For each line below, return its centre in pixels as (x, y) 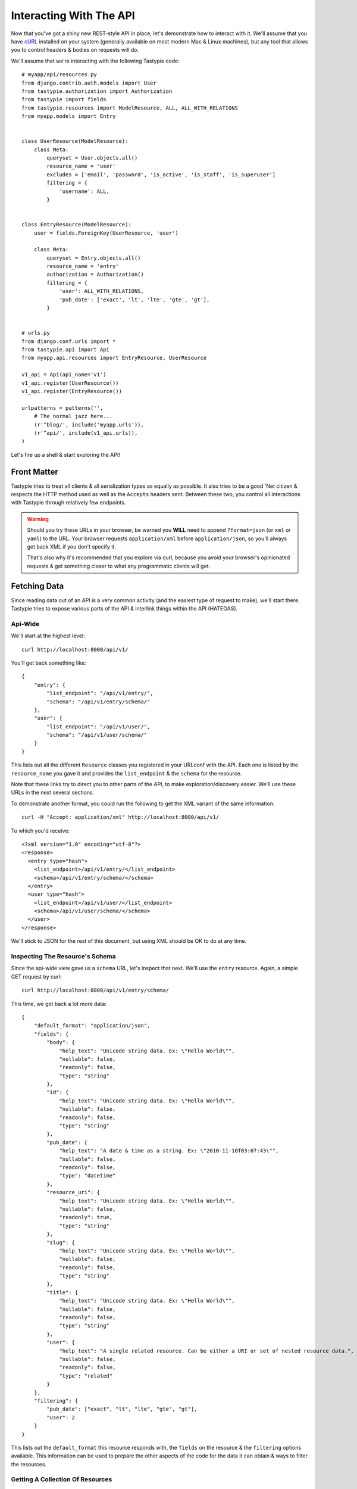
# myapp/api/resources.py (59, 75)
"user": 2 (61, 1417)
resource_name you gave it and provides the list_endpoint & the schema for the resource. (126, 773)
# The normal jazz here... (73, 416)
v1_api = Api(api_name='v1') (64, 375)
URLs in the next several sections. (53, 793)
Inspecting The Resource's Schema (63, 957)
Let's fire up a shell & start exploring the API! (65, 454)
